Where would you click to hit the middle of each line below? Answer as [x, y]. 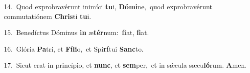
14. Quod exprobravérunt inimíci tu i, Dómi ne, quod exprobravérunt [108, 6]
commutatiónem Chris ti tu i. [48, 16]
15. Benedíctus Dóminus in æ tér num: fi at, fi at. [77, 32]
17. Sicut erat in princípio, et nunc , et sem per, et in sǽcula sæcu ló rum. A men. [125, 65]
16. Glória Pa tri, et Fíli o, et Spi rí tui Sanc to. [74, 48]
